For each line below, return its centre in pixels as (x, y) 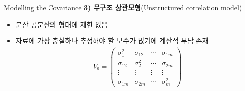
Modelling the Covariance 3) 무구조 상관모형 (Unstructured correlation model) (123, 7)
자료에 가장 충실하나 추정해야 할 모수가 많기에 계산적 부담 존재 (112, 41)
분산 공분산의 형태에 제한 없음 (62, 24)
